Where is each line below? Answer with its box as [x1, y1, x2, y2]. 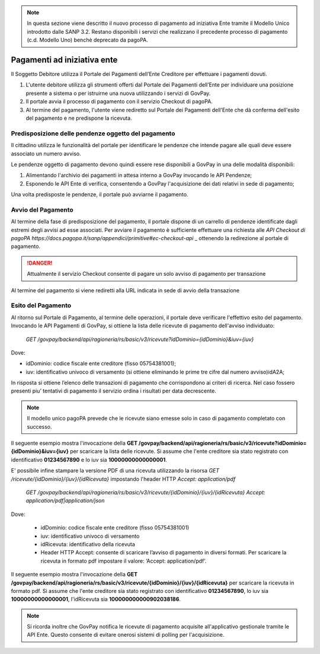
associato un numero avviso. [11, 150, 81, 157]
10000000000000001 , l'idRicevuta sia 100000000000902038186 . [11, 596, 181, 603]
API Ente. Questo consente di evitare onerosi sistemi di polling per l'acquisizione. [27, 631, 225, 639]
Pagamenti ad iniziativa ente [11, 55, 118, 65]
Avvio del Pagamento [11, 205, 73, 213]
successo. [27, 423, 53, 430]
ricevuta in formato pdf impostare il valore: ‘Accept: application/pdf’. [40, 557, 207, 564]
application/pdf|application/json [25, 497, 105, 504]
